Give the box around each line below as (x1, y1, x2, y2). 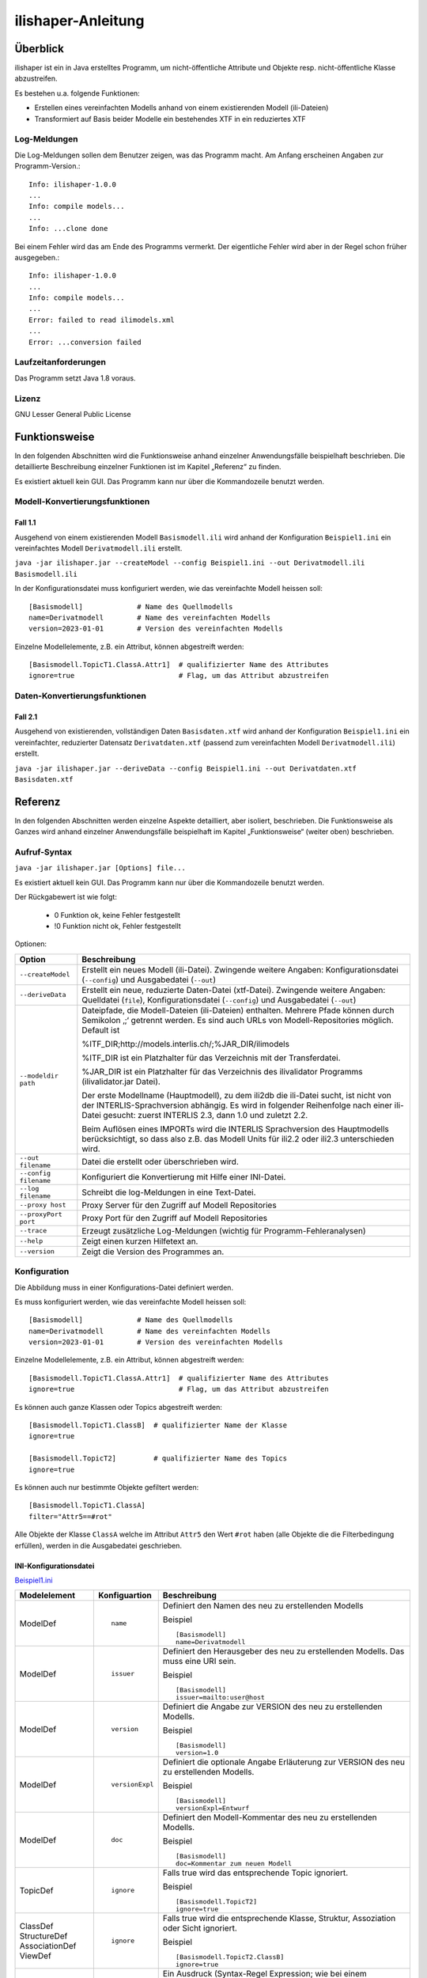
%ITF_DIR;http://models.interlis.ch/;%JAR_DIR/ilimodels (81, 1038, 290, 1049)
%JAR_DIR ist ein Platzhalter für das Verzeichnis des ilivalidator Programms (81, 1066, 363, 1077)
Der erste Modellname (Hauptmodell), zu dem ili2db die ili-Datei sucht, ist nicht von (81, 1089, 391, 1101)
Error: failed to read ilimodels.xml (28, 315, 176, 324)
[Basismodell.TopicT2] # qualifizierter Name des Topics (28, 1454, 288, 1463)
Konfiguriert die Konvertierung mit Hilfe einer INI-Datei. (81, 1171, 286, 1182)
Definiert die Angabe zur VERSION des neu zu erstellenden (162, 1701, 383, 1712)
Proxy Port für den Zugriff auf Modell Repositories (81, 1212, 268, 1223)
